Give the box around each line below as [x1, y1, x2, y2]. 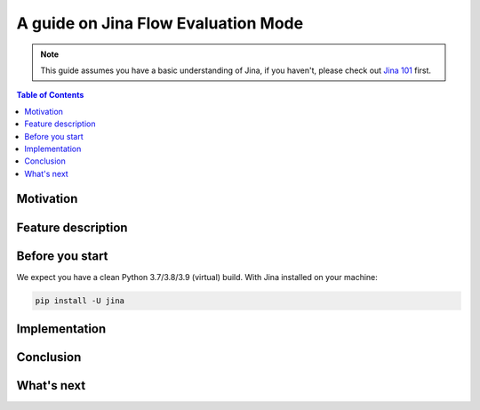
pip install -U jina [35, 295, 124, 306]
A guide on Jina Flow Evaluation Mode [16, 13, 304, 33]
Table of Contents [16, 90, 84, 100]
